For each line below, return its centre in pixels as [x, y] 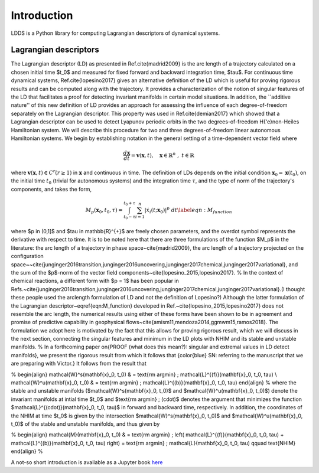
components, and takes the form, [51, 189]
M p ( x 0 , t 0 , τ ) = [104, 211]
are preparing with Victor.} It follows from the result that [79, 364]
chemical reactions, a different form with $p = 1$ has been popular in [95, 281]
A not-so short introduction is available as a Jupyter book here [87, 462]
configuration [27, 256]
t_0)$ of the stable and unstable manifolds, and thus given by [85, 424]
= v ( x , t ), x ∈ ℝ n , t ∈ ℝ [162, 155]
